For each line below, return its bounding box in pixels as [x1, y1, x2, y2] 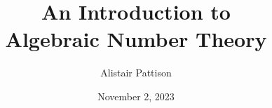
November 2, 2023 [97, 88, 175, 103]
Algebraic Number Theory [5, 25, 267, 53]
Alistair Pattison [100, 65, 172, 80]
